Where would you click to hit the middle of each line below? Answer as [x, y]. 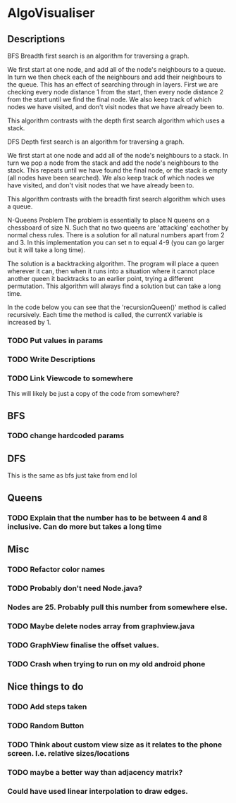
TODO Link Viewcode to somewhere [70, 378]
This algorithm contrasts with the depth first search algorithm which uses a [116, 120]
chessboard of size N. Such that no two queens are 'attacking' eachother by [118, 228]
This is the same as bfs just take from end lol [72, 475]
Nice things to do [45, 686]
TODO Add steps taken [47, 706]
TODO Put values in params [55, 340]
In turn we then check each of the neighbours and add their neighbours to [115, 77]
